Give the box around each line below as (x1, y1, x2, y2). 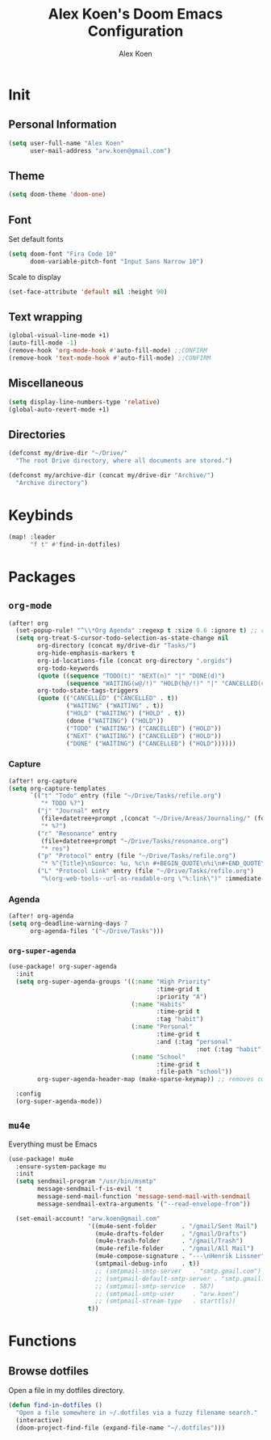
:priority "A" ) (156, 992, 207, 1001)
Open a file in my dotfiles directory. (8, 1386, 125, 1396)
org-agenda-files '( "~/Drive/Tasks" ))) (29, 927, 164, 935)
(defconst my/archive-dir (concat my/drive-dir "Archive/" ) (8, 471, 215, 479)
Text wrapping (8, 310, 83, 324)
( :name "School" (131, 1053, 186, 1061)
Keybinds (8, 506, 74, 524)
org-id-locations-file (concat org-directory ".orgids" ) (37, 657, 232, 665)
